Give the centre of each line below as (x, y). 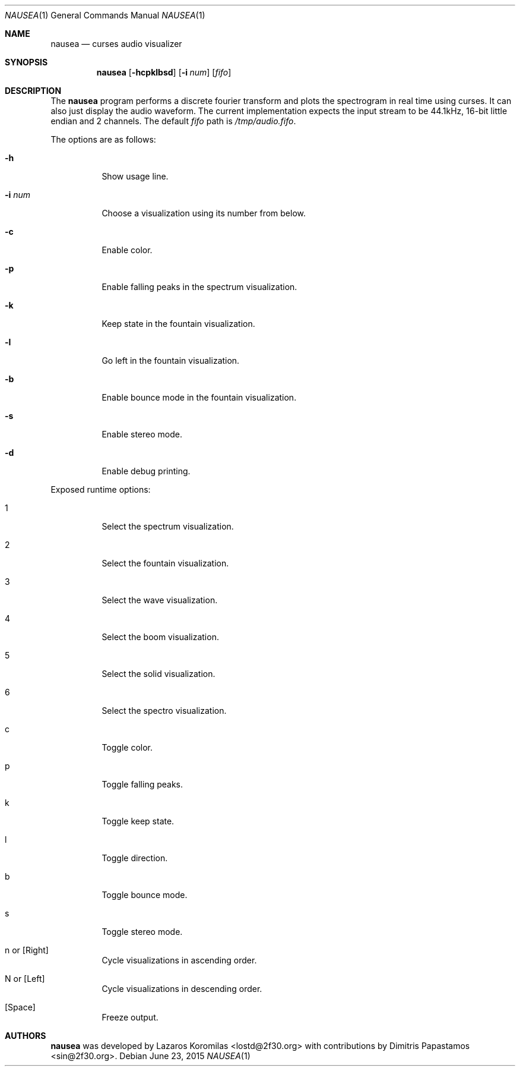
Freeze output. (130, 1017)
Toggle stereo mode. (142, 932)
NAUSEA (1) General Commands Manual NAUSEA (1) (105, 15)
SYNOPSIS (26, 62)
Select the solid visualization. (158, 674)
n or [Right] (27, 950)
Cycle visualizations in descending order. (182, 989)
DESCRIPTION (33, 91)
